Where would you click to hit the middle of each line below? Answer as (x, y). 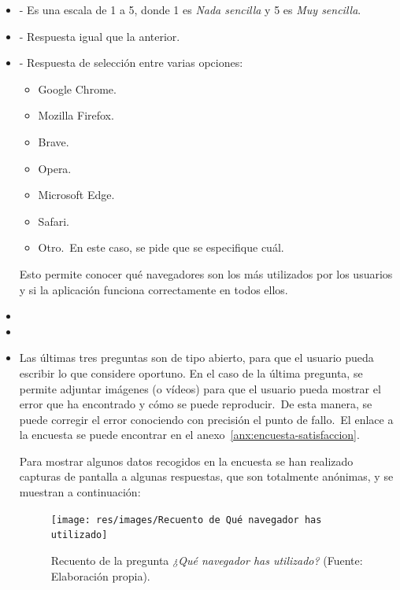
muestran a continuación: (80, 492)
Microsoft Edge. (76, 195)
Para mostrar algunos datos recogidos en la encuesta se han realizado (186, 461)
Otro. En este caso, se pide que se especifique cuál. (161, 247)
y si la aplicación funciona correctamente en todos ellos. (154, 289)
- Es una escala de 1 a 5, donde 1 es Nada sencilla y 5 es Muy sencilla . (190, 9)
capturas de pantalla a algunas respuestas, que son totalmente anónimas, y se (206, 476)
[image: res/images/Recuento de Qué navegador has (186, 520)
